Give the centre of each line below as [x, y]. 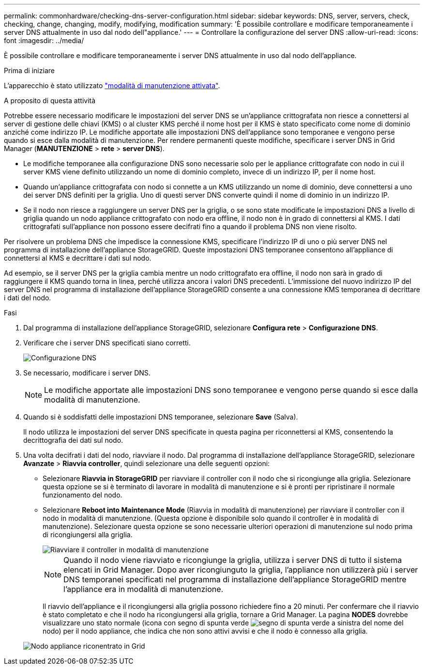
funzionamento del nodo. [83, 495]
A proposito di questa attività [50, 101]
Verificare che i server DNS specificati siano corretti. [107, 343]
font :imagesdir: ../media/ [44, 40]
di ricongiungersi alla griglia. [88, 535]
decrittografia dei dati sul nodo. [73, 440]
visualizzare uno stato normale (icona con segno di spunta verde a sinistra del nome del [223, 623]
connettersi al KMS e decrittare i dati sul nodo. [78, 258]
